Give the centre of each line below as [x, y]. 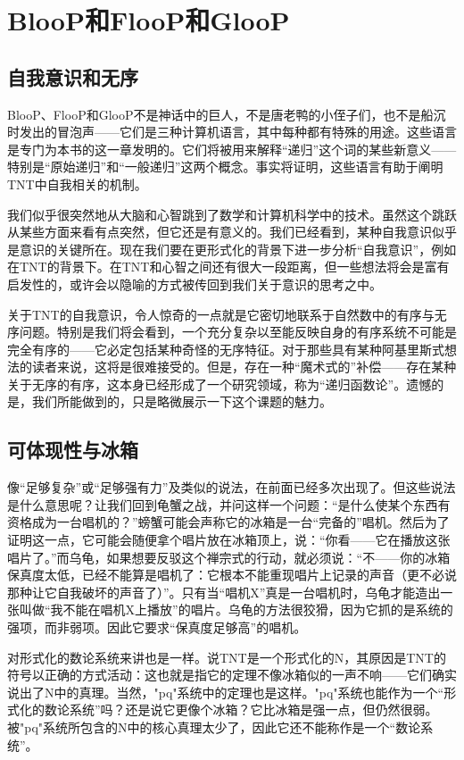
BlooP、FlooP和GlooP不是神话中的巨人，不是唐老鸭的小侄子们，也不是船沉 [227, 114]
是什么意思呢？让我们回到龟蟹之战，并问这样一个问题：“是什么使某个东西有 [229, 504]
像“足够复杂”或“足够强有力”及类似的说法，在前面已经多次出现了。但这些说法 [232, 487]
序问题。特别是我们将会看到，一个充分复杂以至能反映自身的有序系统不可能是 [232, 332]
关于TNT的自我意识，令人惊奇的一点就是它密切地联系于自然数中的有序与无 [227, 314]
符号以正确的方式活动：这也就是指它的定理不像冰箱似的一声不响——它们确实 [232, 675]
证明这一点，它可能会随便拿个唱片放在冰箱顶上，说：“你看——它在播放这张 [229, 540]
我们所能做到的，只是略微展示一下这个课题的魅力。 [182, 401]
